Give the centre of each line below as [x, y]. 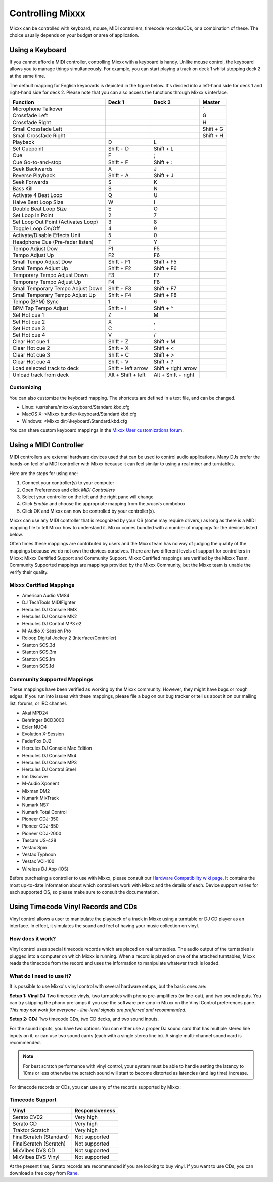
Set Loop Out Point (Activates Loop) [55, 222]
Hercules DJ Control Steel [49, 769]
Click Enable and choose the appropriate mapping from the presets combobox [104, 504]
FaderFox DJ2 [37, 741]
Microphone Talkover [38, 109]
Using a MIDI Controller [47, 445]
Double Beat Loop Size [40, 209]
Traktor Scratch [31, 1130]
